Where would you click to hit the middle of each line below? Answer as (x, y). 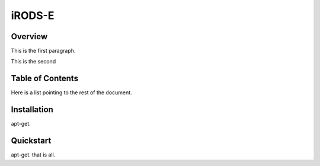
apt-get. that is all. (33, 155)
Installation (32, 110)
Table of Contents (45, 79)
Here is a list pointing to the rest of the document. (72, 92)
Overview (29, 36)
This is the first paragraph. (43, 51)
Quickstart (31, 141)
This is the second (33, 62)
